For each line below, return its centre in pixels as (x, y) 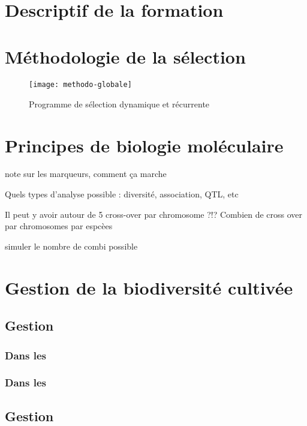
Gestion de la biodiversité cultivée (149, 287)
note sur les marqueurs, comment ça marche (86, 174)
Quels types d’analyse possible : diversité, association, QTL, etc (122, 194)
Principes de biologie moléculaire (144, 145)
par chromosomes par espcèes (59, 226)
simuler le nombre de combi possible (71, 246)
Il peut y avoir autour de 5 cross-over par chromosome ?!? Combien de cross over (154, 214)
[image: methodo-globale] (80, 85)
